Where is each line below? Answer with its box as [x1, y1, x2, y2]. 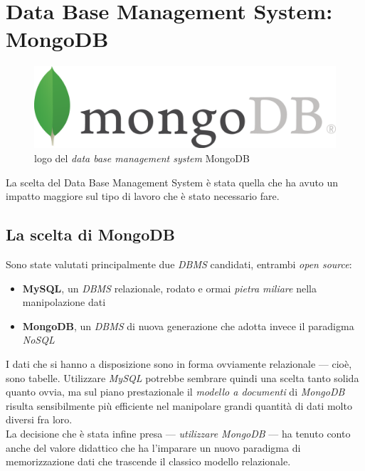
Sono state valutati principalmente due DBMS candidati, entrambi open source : [6, 257, 352, 271]
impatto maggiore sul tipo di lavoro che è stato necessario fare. [6, 189, 280, 203]
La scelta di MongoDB [6, 223, 175, 245]
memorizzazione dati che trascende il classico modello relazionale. [6, 454, 291, 469]
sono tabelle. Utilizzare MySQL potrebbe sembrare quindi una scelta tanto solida [6, 370, 359, 385]
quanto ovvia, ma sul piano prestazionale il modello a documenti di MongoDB [6, 384, 345, 399]
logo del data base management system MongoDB [34, 151, 250, 166]
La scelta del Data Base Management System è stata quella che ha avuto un [6, 174, 339, 189]
